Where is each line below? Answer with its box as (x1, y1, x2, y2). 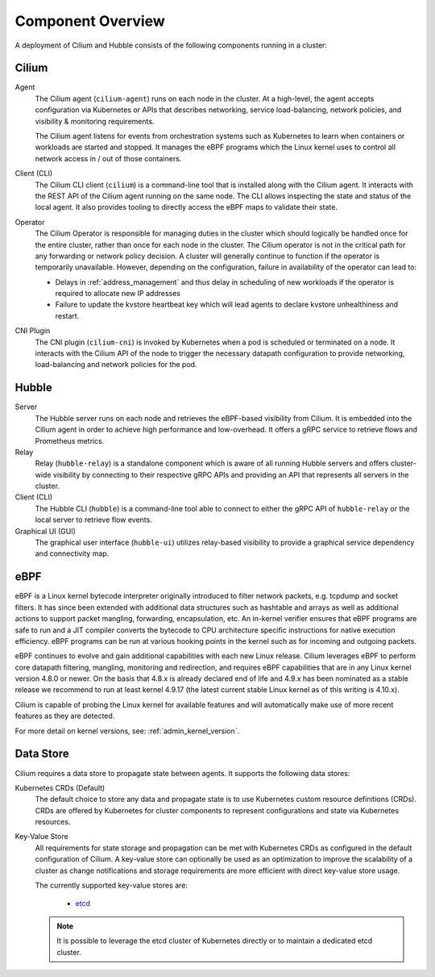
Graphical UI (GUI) (14, 526, 77, 536)
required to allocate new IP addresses (55, 289, 181, 299)
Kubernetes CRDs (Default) (14, 783, 106, 792)
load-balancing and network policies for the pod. (35, 360, 197, 370)
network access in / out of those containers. (35, 153, 182, 163)
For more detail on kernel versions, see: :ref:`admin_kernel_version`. (14, 726, 240, 736)
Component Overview (14, 12, 165, 30)
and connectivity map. (35, 549, 110, 558)
